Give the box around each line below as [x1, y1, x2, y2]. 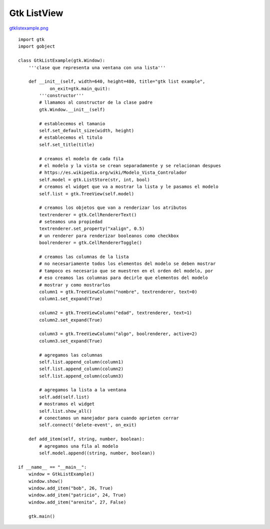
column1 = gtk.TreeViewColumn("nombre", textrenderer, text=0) [39, 289, 197, 295]
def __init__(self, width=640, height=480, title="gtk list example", [28, 79, 205, 85]
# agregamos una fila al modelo [39, 443, 118, 449]
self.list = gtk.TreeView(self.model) [39, 191, 134, 196]
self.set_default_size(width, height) [39, 128, 134, 134]
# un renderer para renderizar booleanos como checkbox [39, 233, 179, 238]
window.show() [28, 478, 63, 484]
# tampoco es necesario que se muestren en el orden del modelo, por [39, 268, 213, 274]
